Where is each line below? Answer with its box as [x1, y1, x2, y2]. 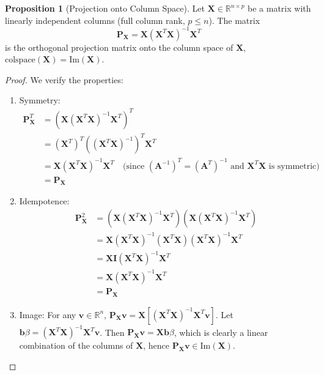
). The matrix [208, 13, 260, 26]
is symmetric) [268, 162, 320, 171]
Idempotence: [19, 195, 70, 207]
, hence [143, 339, 169, 352]
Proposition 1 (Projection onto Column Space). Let [5, 2, 205, 14]
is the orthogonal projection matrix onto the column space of [5, 40, 234, 53]
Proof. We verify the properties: [5, 73, 123, 86]
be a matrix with [248, 2, 311, 14]
